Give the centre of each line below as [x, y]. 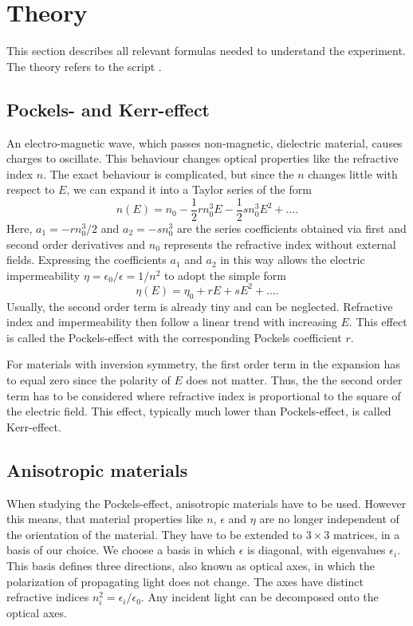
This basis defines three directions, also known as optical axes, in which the [191, 565]
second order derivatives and [76, 244]
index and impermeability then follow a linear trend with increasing [172, 322]
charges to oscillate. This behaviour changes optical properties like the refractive [203, 158]
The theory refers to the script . [84, 66]
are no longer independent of [329, 519]
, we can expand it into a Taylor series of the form [189, 189]
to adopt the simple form [225, 275]
